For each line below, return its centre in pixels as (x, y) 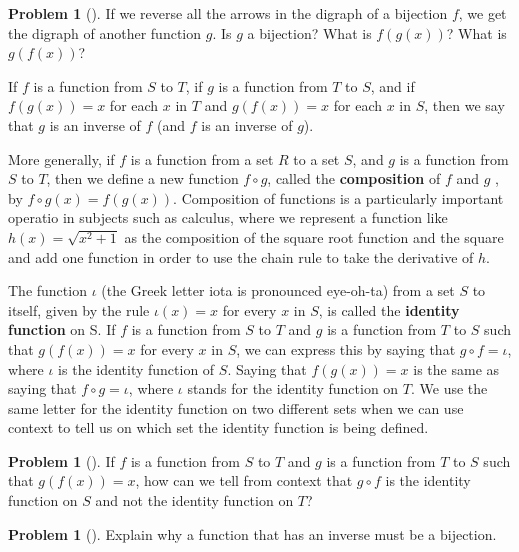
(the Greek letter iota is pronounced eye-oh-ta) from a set (278, 290)
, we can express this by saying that (346, 348)
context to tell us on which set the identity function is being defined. (218, 427)
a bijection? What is (309, 32)
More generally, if (61, 158)
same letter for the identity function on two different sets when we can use (236, 407)
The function (47, 290)
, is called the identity (389, 309)
